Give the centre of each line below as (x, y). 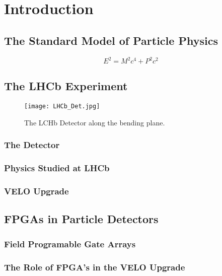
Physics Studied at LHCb (57, 168)
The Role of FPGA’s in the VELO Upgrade (95, 267)
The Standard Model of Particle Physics (111, 40)
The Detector (32, 145)
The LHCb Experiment (66, 86)
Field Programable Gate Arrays (70, 244)
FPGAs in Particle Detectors (81, 219)
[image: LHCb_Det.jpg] (62, 107)
